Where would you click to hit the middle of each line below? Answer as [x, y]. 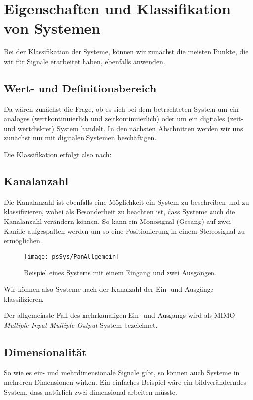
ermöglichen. [23, 241]
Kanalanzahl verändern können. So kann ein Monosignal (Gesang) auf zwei [118, 221]
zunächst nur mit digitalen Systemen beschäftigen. [80, 138]
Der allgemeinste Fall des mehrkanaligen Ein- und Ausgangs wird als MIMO [120, 315]
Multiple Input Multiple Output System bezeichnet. [81, 325]
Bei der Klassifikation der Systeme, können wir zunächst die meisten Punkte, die [126, 52]
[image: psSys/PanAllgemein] [72, 256]
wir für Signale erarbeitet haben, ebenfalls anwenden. [84, 61]
